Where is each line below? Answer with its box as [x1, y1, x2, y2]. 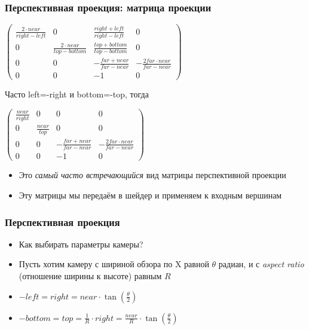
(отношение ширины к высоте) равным [19, 270, 162, 282]
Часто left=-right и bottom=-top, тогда [5, 88, 149, 100]
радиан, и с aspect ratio [218, 258, 304, 270]
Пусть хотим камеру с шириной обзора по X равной [19, 258, 209, 270]
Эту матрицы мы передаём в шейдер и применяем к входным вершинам [19, 189, 282, 201]
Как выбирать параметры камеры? [19, 237, 143, 250]
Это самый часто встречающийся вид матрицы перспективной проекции [19, 169, 286, 181]
